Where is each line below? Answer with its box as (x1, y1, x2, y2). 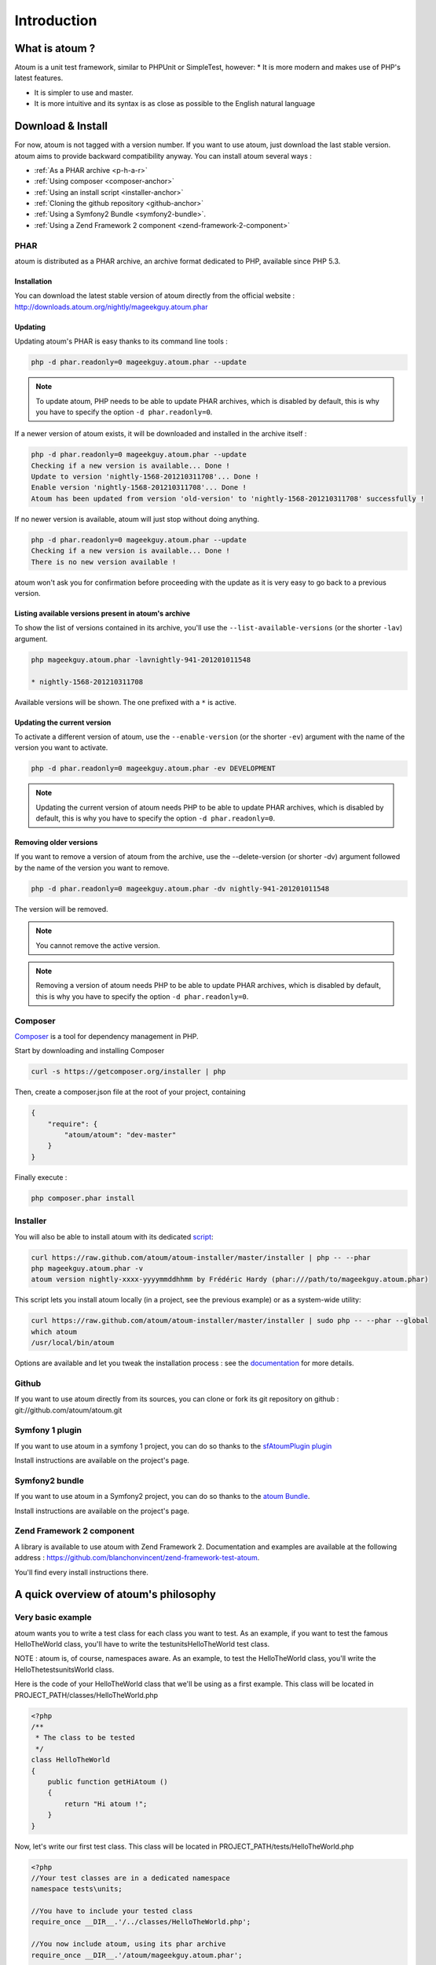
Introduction (14, 12, 97, 29)
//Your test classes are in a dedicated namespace (31, 1873, 231, 1882)
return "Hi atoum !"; (64, 1799, 148, 1808)
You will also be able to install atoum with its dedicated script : (14, 1232, 214, 1241)
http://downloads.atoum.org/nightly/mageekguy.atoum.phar (14, 302, 208, 311)
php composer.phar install (31, 1193, 135, 1203)
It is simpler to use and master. (34, 87, 134, 97)
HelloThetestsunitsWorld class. (14, 1665, 115, 1674)
